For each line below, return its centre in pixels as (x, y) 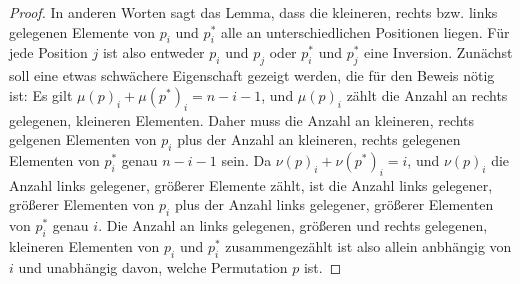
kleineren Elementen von (84, 245)
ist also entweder (153, 52)
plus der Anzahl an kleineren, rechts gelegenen (319, 139)
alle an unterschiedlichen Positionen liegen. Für (365, 31)
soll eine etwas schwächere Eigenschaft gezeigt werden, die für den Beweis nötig (252, 75)
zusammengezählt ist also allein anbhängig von (368, 245)
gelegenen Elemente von (82, 31)
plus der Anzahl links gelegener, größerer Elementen (334, 204)
